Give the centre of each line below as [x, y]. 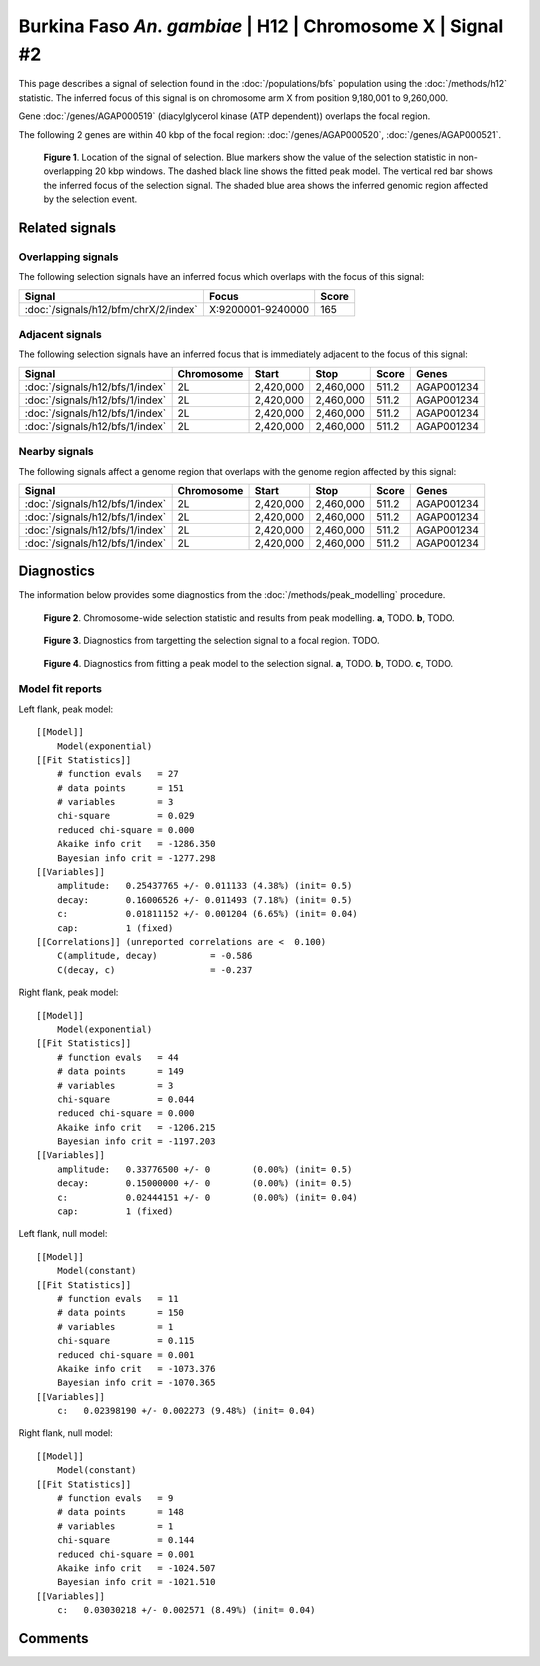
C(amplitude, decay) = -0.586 [154, 956]
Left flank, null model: [63, 1234]
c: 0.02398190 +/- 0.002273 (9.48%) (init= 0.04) [186, 1411]
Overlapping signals [68, 257]
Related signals [67, 227]
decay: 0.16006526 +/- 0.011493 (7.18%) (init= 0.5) [204, 899]
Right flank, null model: [66, 1433]
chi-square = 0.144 [125, 1540]
